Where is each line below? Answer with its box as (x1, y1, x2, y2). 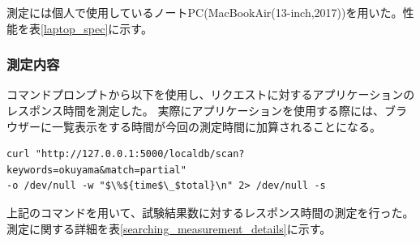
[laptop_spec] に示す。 (41, 19, 152, 36)
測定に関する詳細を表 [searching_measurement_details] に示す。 (6, 220, 332, 237)
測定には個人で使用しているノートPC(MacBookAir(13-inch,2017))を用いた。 (6, 4, 403, 20)
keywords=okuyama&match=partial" (6, 164, 186, 176)
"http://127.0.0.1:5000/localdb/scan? (35, 148, 245, 160)
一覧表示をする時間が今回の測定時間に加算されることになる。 (51, 117, 381, 134)
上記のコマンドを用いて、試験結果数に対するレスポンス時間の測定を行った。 (6, 203, 414, 220)
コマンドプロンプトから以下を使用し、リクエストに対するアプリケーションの (6, 86, 415, 103)
